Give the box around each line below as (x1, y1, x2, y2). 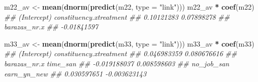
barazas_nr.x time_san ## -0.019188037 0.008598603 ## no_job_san (4, 58, 230, 68)
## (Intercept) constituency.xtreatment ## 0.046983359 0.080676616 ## (4, 48, 237, 59)
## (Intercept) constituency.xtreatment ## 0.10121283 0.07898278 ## (4, 11, 230, 22)
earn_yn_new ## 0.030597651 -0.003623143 (4, 68, 147, 78)
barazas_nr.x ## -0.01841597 (4, 21, 99, 32)
